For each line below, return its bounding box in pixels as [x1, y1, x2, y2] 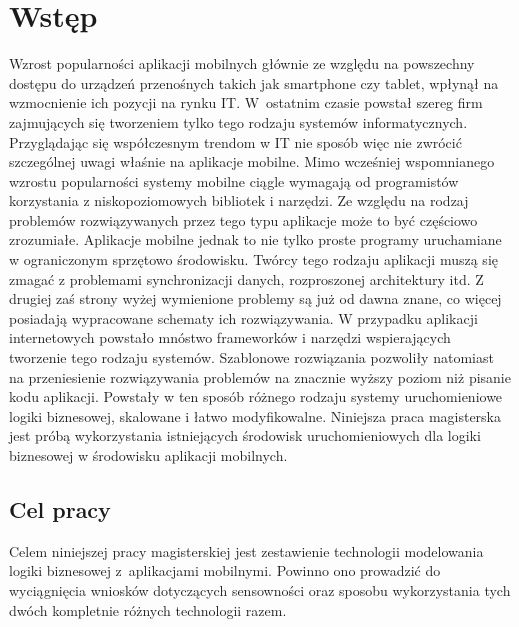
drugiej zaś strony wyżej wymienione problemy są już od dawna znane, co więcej [9, 288, 502, 309]
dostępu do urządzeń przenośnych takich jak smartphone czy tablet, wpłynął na [9, 72, 499, 93]
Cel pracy [9, 493, 111, 524]
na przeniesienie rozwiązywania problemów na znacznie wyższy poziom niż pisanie [9, 366, 511, 387]
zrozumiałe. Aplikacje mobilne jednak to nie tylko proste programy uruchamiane [9, 229, 502, 250]
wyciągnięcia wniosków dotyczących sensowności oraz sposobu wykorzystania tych [9, 579, 511, 600]
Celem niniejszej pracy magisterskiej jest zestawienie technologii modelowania [9, 540, 484, 561]
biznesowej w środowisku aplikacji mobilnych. [9, 445, 288, 465]
